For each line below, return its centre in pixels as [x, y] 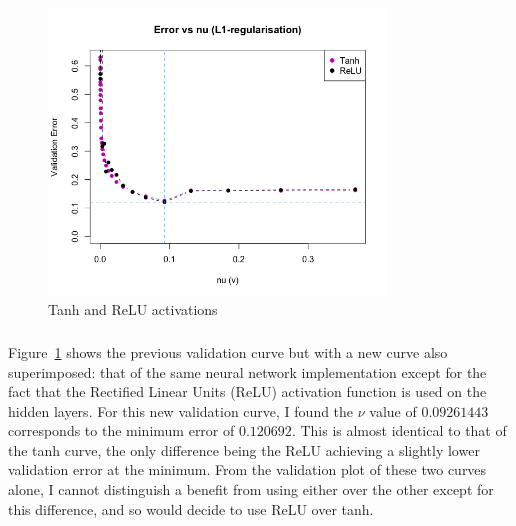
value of [393, 410]
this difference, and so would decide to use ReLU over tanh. [191, 508]
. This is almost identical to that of [399, 430]
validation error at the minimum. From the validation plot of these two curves [247, 469]
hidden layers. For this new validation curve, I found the [181, 410]
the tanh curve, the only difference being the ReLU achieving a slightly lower [244, 449]
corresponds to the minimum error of [121, 430]
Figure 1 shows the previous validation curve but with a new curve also [228, 351]
